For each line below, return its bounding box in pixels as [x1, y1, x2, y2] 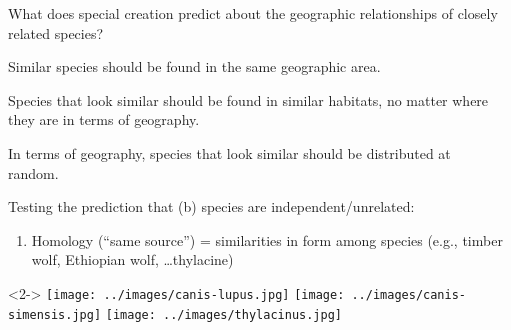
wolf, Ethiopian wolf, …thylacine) [31, 249, 234, 270]
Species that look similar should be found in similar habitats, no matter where [8, 89, 489, 110]
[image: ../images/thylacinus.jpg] [105, 307, 342, 322]
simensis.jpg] [8, 307, 102, 322]
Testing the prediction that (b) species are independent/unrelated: [8, 196, 415, 217]
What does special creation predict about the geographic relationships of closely [8, 3, 498, 23]
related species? [8, 22, 104, 43]
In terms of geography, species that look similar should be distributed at [8, 142, 451, 163]
